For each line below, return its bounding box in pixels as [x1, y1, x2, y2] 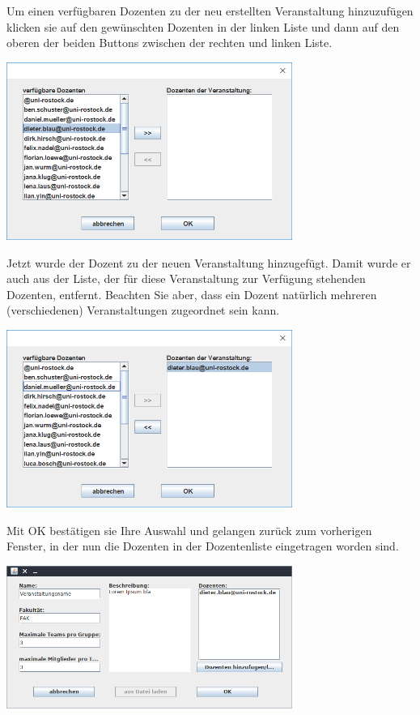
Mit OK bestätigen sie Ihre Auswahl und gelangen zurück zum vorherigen [6, 521, 372, 538]
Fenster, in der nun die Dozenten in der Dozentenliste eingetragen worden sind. [6, 537, 399, 554]
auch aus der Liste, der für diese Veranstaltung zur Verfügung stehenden [6, 270, 366, 287]
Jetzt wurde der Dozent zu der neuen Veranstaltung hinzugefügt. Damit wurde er [6, 254, 411, 271]
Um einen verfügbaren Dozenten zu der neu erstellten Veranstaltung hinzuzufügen [6, 2, 414, 19]
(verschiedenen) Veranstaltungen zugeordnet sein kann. [6, 302, 280, 319]
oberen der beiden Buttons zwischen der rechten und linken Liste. [6, 34, 333, 51]
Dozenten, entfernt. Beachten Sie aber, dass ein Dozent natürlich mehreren [6, 285, 377, 302]
